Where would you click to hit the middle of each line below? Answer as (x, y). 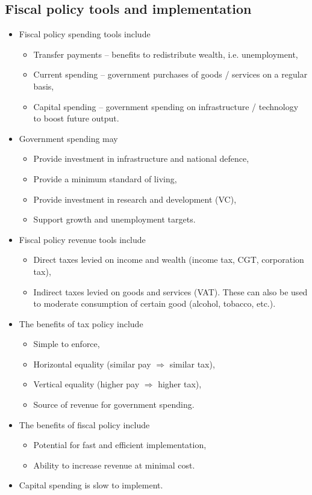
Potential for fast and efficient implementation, (120, 445)
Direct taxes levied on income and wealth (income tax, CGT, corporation (169, 260)
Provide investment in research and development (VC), (135, 199)
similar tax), (192, 364)
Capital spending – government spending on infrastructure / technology (166, 106)
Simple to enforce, (67, 344)
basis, (44, 86)
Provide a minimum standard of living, (105, 178)
